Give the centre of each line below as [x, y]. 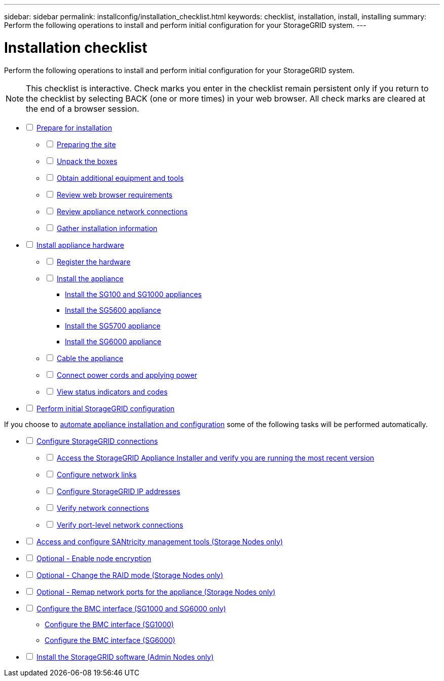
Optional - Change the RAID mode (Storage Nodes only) [130, 575]
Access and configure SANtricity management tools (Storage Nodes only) [160, 541]
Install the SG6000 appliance [113, 341]
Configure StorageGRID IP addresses [118, 491]
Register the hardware [94, 262]
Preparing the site [86, 144]
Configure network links [97, 474]
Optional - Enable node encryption [94, 558]
